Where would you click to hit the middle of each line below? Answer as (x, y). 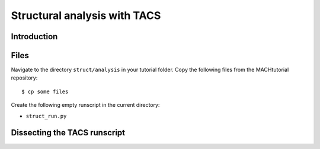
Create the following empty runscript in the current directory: (85, 105)
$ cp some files (45, 91)
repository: (24, 78)
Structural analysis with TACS (86, 15)
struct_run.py (46, 116)
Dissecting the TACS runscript (68, 133)
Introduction (34, 37)
